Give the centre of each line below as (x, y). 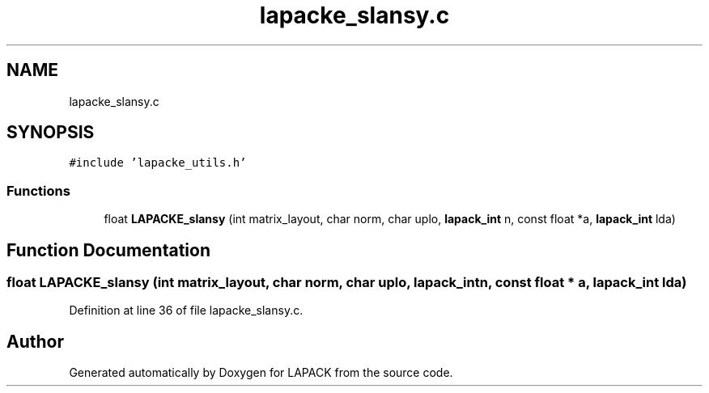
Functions (38, 190)
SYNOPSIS (51, 133)
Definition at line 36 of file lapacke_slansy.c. (186, 311)
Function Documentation (108, 250)
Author (35, 341)
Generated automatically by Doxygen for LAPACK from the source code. (261, 373)
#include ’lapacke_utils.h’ (158, 163)
